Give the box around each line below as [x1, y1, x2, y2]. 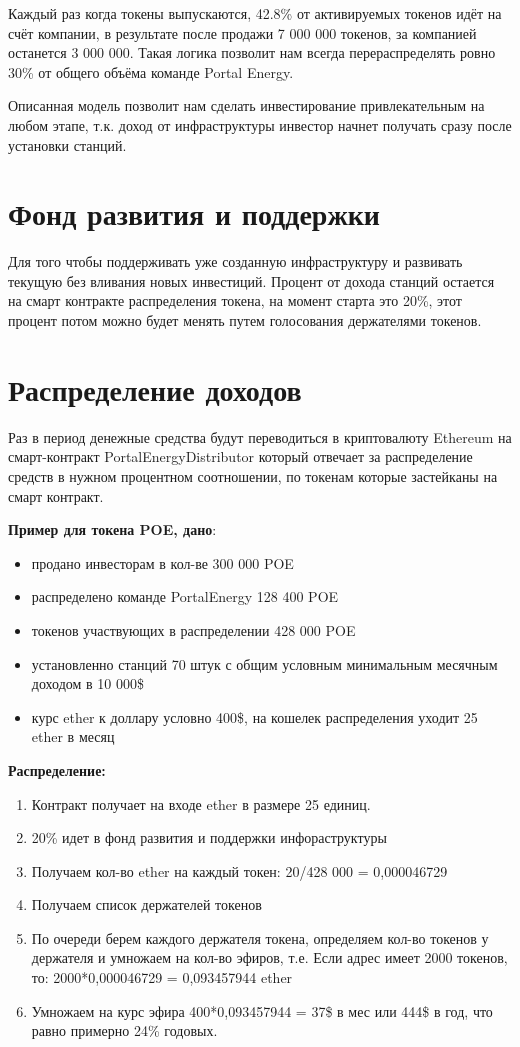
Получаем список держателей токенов [31, 894, 262, 915]
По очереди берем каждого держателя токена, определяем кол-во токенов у [31, 927, 489, 948]
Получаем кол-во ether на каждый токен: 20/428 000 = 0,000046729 [31, 860, 448, 881]
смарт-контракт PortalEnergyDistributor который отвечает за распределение [8, 446, 473, 467]
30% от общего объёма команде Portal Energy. [8, 61, 294, 82]
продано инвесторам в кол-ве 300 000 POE [31, 552, 294, 573]
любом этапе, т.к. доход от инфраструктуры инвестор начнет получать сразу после [8, 114, 512, 135]
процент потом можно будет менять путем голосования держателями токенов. [8, 310, 482, 331]
